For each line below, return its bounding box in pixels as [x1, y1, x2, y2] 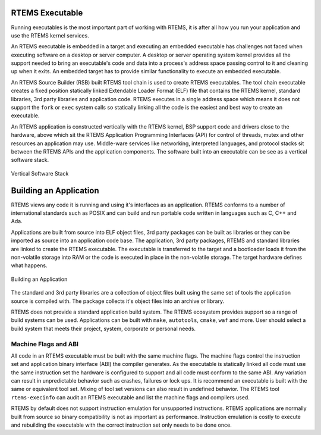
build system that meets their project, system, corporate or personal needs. [11, 325, 196, 332]
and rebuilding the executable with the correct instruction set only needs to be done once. [11, 421, 232, 428]
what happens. [11, 262, 48, 269]
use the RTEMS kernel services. [11, 32, 89, 39]
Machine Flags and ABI [11, 340, 79, 348]
